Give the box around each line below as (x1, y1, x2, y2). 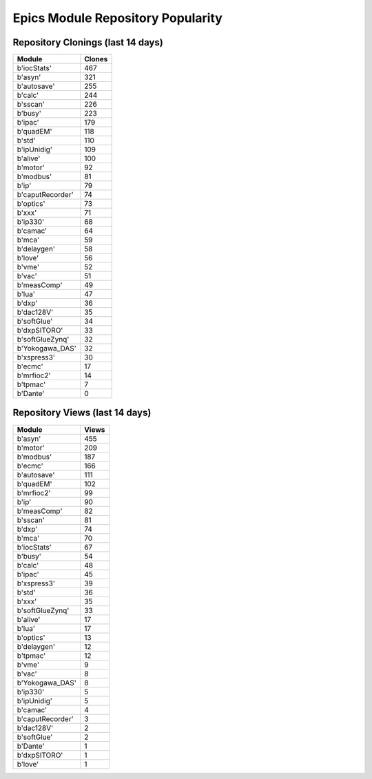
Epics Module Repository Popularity (12, 10, 223, 25)
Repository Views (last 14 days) (12, 407, 152, 419)
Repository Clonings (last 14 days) (12, 37, 163, 48)
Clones (83, 54, 108, 64)
